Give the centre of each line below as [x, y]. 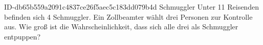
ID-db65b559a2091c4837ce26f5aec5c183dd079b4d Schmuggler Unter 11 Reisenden [131, 7]
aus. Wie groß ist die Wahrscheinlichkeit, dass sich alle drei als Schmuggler [121, 27]
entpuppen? [23, 36]
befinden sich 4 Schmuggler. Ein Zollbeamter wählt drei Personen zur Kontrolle [128, 16]
